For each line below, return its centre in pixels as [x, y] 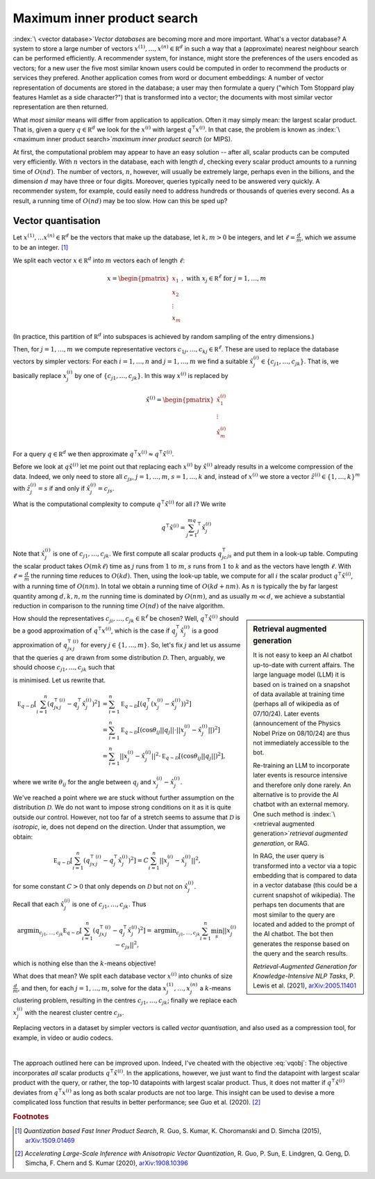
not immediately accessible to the [301, 743]
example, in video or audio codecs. [63, 1038]
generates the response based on [301, 944]
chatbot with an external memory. [301, 805]
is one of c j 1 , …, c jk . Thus [109, 905]
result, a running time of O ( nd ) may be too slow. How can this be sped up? [120, 200]
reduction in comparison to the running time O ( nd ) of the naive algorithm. [119, 606]
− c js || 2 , [127, 945]
